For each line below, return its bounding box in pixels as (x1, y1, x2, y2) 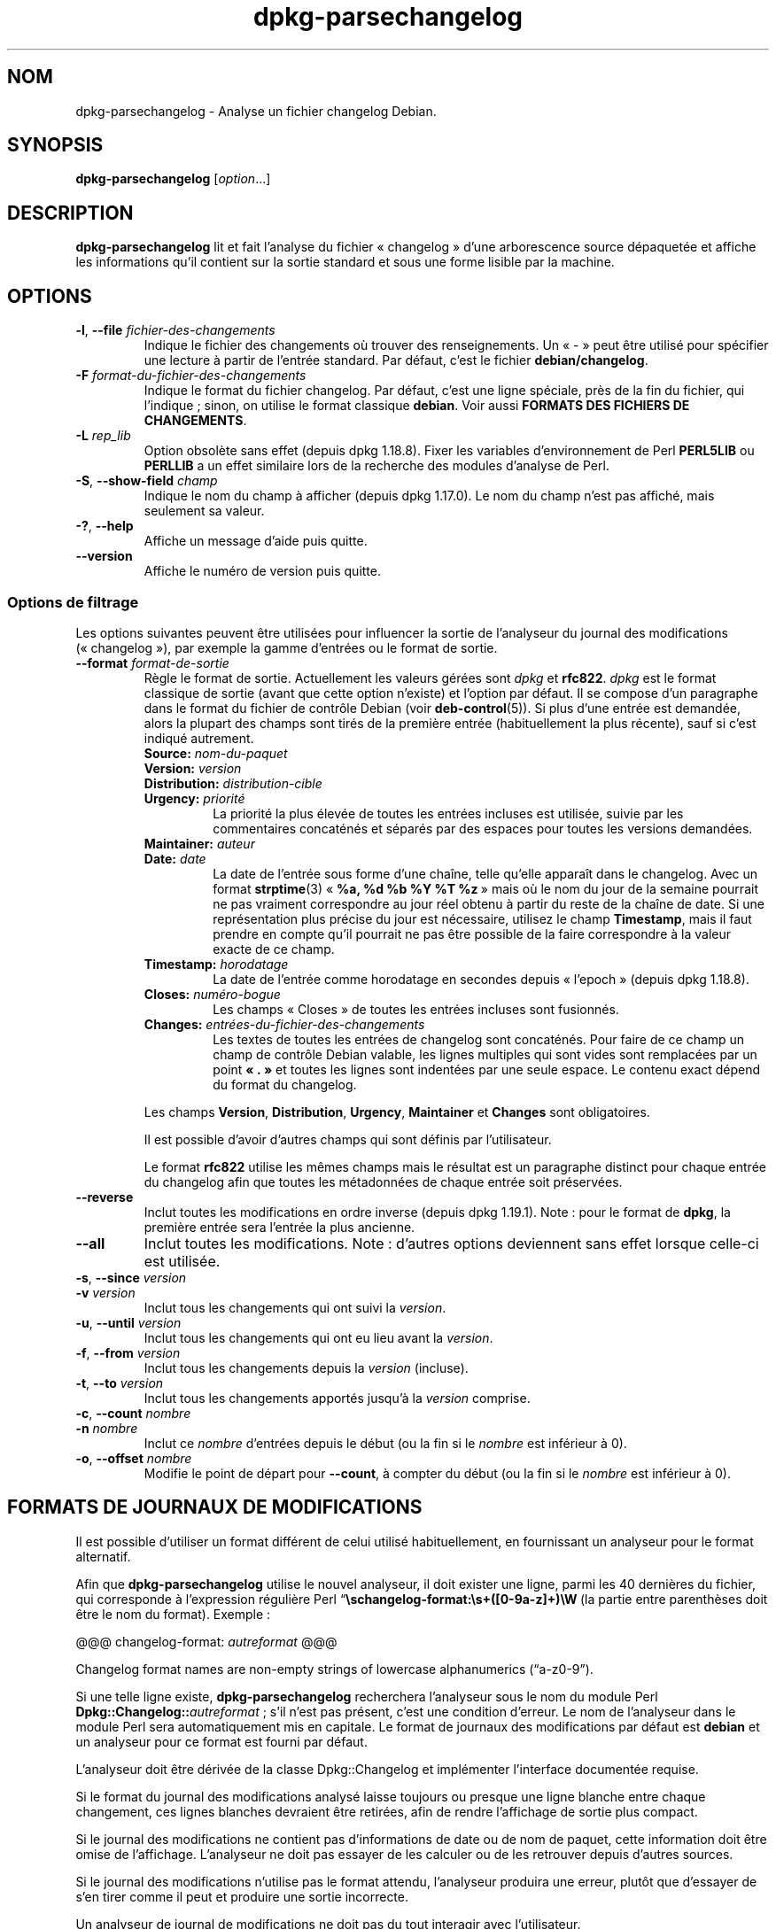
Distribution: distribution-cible (144, 775, 322, 791)
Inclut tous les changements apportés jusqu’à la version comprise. (144, 1390, 531, 1406)
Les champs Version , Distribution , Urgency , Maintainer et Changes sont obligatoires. (144, 1104, 650, 1119)
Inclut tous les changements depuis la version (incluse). (144, 1360, 469, 1375)
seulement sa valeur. (144, 503, 265, 519)
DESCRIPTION (7, 201, 134, 224)
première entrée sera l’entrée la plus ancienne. (144, 1219, 415, 1235)
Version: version (144, 760, 242, 776)
